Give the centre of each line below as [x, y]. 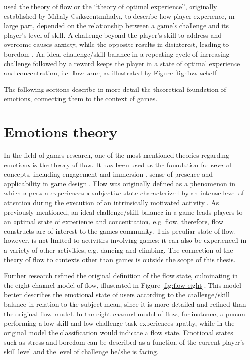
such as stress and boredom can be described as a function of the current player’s [124, 342]
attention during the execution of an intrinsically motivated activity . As [111, 202]
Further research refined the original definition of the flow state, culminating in [121, 276]
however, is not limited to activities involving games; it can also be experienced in [125, 240]
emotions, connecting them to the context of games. [81, 98]
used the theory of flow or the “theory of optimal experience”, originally [110, 6]
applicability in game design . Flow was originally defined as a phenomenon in [120, 183]
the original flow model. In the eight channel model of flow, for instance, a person [125, 313]
